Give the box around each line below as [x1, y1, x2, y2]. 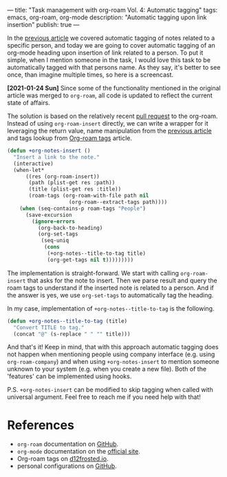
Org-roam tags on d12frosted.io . [17, 455, 109, 463]
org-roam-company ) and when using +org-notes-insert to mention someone [7, 358, 219, 366]
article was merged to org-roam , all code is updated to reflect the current [7, 91, 213, 99]
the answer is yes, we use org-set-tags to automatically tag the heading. [7, 291, 214, 299]
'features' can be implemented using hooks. [7, 372, 132, 380]
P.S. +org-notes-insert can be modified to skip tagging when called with [7, 386, 213, 394]
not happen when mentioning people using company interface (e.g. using [7, 350, 215, 358]
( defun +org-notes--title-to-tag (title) [7, 318, 128, 324]
